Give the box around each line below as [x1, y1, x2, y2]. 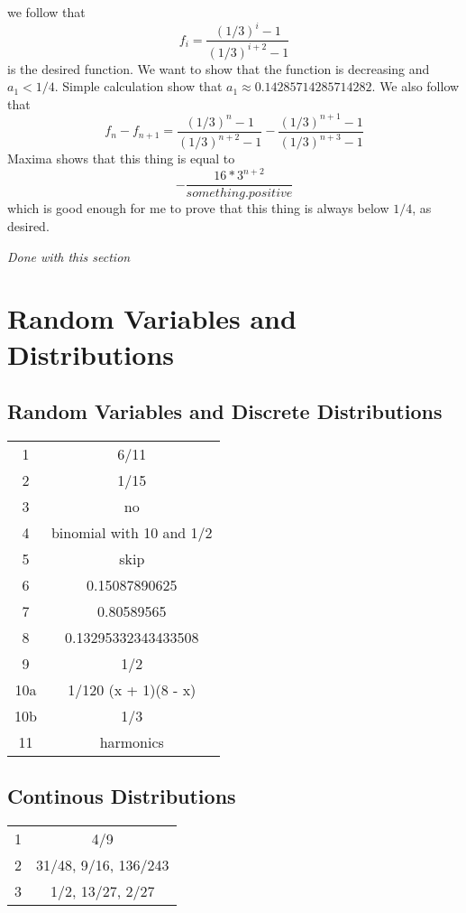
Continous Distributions [7, 782, 236, 810]
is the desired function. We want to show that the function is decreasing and [7, 59, 430, 78]
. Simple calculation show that [54, 77, 223, 96]
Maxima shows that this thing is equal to [7, 149, 235, 168]
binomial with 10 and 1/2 [50, 521, 213, 543]
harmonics [99, 731, 164, 752]
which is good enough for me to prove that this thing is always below [7, 199, 389, 218]
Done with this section [7, 247, 131, 266]
